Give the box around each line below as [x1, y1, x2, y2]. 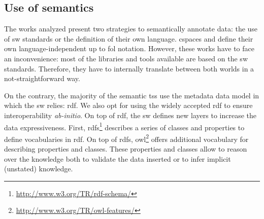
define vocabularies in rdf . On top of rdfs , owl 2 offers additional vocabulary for [4, 132, 249, 144]
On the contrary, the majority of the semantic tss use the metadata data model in [4, 90, 259, 100]
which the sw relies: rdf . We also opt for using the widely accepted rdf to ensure [4, 100, 253, 111]
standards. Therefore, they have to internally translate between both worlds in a [4, 63, 254, 74]
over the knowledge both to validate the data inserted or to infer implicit [4, 153, 231, 164]
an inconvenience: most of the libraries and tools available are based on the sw [4, 53, 248, 63]
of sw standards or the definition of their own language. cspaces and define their [4, 33, 253, 44]
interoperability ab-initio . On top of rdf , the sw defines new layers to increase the [4, 109, 256, 120]
